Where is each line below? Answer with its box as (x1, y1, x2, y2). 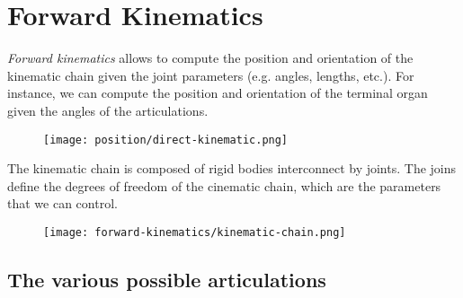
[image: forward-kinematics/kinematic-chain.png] (43, 225, 346, 239)
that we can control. (7, 194, 118, 213)
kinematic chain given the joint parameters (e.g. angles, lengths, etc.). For (7, 66, 414, 84)
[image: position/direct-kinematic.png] (43, 133, 289, 146)
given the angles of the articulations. (7, 101, 209, 119)
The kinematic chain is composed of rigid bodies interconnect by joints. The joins (7, 159, 457, 178)
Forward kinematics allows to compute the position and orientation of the (7, 48, 414, 67)
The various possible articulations (7, 265, 326, 293)
